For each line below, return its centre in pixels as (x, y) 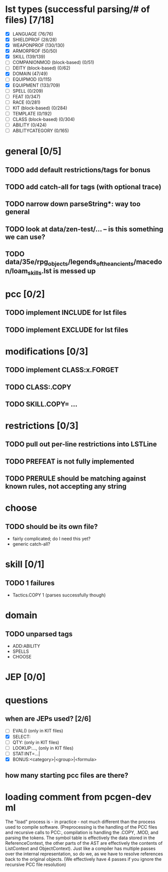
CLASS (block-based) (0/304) (44, 119)
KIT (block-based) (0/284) (40, 108)
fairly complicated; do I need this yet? (51, 539)
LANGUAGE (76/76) (33, 34)
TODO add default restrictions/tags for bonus (78, 170)
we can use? (25, 237)
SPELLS (21, 651)
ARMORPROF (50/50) (35, 51)
